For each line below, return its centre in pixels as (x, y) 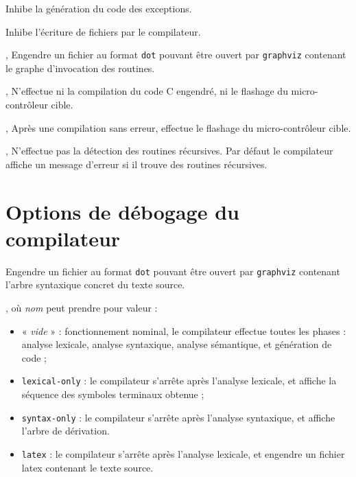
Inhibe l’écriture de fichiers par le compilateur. (103, 31)
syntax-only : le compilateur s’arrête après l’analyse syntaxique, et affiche (178, 417)
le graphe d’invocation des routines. (80, 68)
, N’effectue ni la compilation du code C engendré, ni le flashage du (147, 91)
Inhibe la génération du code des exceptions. (99, 8)
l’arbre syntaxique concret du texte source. (95, 284)
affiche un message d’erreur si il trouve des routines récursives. (137, 164)
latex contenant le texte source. (87, 467)
